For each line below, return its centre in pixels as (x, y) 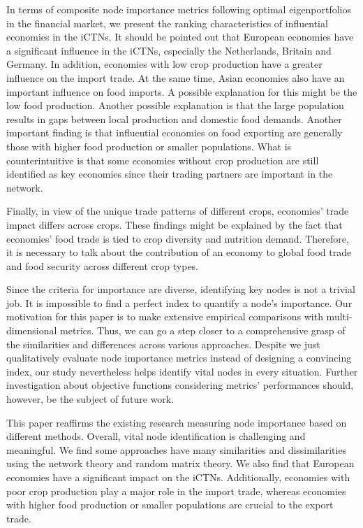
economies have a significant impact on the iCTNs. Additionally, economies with (178, 477)
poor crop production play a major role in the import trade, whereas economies (176, 491)
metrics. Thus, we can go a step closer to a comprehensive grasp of (203, 330)
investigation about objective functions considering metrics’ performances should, (180, 385)
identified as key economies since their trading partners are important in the (170, 174)
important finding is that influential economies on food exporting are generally (175, 133)
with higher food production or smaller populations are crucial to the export (170, 505)
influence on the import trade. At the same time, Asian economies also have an (176, 77)
